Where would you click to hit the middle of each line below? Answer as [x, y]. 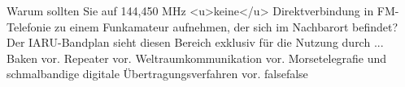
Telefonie [29, 26]
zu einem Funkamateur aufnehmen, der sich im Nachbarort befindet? [226, 26]
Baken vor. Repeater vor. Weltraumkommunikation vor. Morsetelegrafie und [197, 58]
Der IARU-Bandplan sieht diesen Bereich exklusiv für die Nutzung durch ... [195, 42]
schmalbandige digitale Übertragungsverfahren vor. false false [157, 74]
